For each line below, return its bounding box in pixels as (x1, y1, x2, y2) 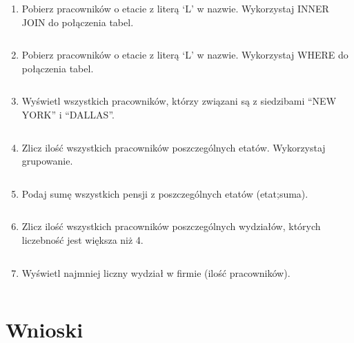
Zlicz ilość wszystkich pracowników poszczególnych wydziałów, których (21, 219, 321, 233)
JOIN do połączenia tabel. (21, 14, 134, 29)
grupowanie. (21, 154, 73, 168)
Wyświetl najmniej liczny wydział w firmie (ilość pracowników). (21, 265, 291, 280)
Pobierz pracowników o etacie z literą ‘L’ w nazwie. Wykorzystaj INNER (21, 1, 329, 15)
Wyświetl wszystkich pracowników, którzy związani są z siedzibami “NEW (21, 94, 337, 108)
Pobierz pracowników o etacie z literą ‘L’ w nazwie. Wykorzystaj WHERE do (21, 48, 348, 62)
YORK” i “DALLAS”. (21, 107, 115, 121)
